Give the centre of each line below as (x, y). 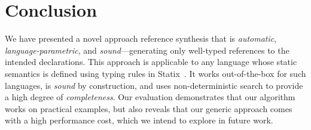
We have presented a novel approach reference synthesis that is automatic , (141, 38)
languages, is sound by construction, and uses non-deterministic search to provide (154, 85)
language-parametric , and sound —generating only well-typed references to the (147, 50)
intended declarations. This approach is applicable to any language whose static (151, 62)
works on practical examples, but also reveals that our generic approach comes (149, 108)
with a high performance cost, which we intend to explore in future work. (139, 120)
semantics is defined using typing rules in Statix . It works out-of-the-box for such (155, 73)
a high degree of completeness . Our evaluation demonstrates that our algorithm (150, 97)
